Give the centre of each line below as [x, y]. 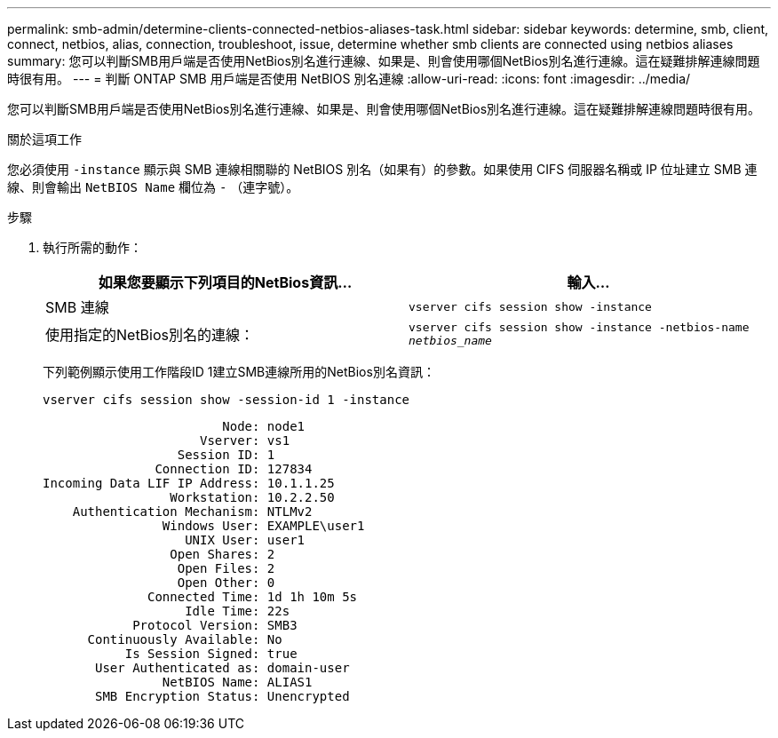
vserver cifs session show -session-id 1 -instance [226, 400]
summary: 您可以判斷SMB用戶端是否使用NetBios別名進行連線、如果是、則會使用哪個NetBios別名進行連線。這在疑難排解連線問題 [384, 61]
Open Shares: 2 [222, 554]
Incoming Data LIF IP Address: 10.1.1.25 [189, 483]
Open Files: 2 [226, 568]
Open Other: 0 [226, 583]
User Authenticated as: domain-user [222, 668]
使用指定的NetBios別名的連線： [150, 335]
